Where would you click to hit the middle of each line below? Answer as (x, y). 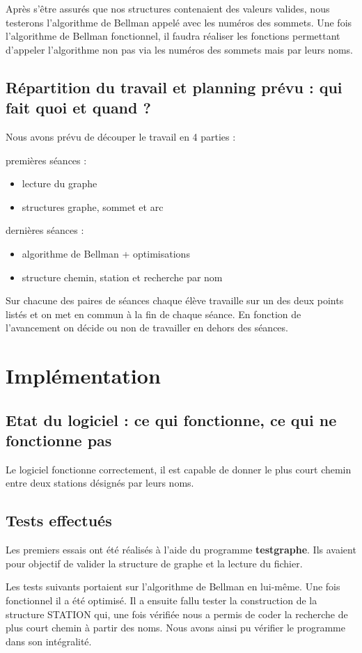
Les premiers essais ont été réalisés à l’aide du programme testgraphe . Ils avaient (181, 550)
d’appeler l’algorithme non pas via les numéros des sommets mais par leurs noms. (180, 49)
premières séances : (46, 160)
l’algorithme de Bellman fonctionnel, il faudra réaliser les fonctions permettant (173, 36)
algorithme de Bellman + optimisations (106, 253)
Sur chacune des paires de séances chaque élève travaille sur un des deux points (175, 300)
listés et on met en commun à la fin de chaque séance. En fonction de (154, 314)
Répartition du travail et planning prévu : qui (174, 87)
